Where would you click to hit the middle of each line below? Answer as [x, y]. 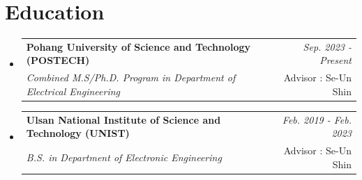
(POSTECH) [58, 60]
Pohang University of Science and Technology [138, 46]
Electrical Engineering [73, 91]
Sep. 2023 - [327, 46]
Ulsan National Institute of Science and [123, 119]
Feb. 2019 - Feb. [317, 119]
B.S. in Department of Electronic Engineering [124, 157]
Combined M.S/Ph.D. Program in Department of [131, 77]
